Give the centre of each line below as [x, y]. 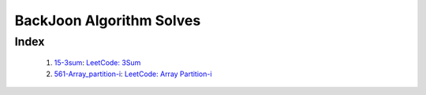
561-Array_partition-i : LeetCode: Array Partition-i [133, 74]
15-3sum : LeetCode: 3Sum [97, 63]
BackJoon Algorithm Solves [108, 20]
